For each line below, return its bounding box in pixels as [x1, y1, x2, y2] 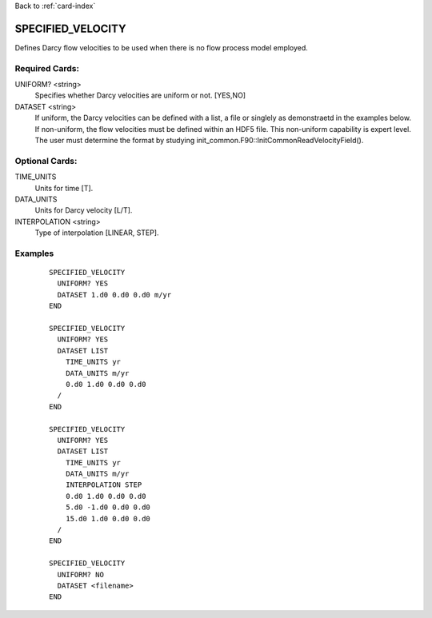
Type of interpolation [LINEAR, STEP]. [34, 228, 159, 237]
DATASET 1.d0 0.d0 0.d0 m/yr [57, 290, 172, 299]
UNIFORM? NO [57, 570, 104, 579]
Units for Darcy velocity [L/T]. [34, 205, 133, 215]
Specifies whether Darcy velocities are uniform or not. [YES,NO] [34, 90, 246, 100]
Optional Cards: [14, 155, 78, 166]
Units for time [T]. [34, 183, 94, 193]
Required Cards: [14, 62, 80, 74]
